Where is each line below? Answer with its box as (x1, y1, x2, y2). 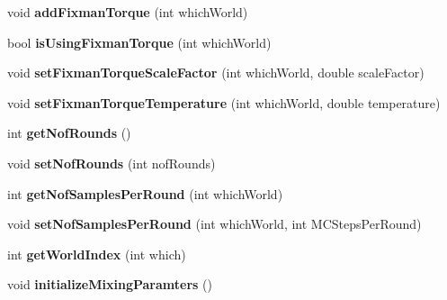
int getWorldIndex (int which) (7, 244, 186, 263)
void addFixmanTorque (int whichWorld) (7, 3, 248, 21)
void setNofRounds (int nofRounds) (7, 153, 216, 172)
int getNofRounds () (7, 123, 131, 142)
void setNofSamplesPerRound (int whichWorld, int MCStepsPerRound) (7, 214, 422, 233)
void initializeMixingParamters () (7, 275, 212, 294)
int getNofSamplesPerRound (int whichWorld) (7, 184, 283, 203)
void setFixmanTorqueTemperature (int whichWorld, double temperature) (7, 93, 441, 112)
